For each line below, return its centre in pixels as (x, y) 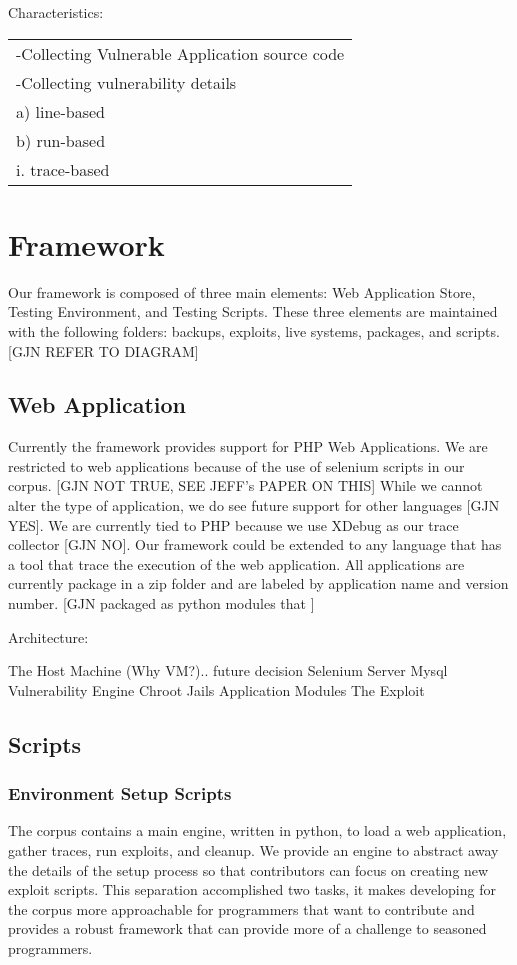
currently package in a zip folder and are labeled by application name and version (258, 583)
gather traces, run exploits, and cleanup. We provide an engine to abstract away (253, 850)
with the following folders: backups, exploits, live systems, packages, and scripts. (254, 330)
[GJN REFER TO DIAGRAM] (103, 350)
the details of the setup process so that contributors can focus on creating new (248, 869)
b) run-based (61, 140)
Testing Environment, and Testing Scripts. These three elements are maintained (253, 311)
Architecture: (48, 636)
